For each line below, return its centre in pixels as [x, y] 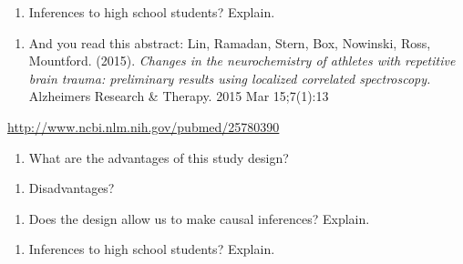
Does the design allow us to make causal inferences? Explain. [199, 218]
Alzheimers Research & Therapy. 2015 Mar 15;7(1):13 [179, 96]
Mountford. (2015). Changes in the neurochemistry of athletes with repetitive [242, 61]
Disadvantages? [72, 188]
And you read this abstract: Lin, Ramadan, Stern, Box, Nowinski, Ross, [230, 42]
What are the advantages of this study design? [159, 157]
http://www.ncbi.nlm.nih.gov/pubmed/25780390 [144, 126]
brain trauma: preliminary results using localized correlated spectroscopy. [230, 78]
